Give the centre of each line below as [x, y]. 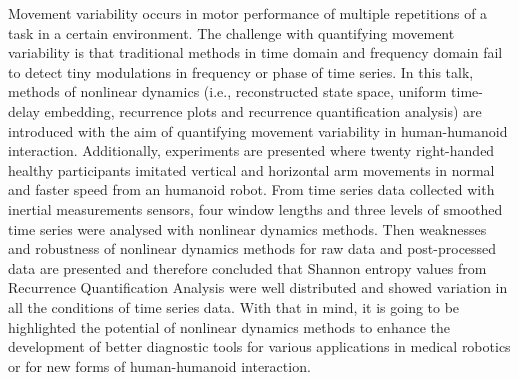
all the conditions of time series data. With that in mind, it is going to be [234, 306]
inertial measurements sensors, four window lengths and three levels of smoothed [255, 208]
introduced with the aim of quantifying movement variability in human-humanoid [258, 130]
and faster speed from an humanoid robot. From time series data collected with [251, 189]
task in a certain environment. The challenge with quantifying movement [231, 32]
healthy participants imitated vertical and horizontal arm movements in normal [251, 169]
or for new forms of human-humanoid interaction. [159, 365]
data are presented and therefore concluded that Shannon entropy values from [247, 267]
